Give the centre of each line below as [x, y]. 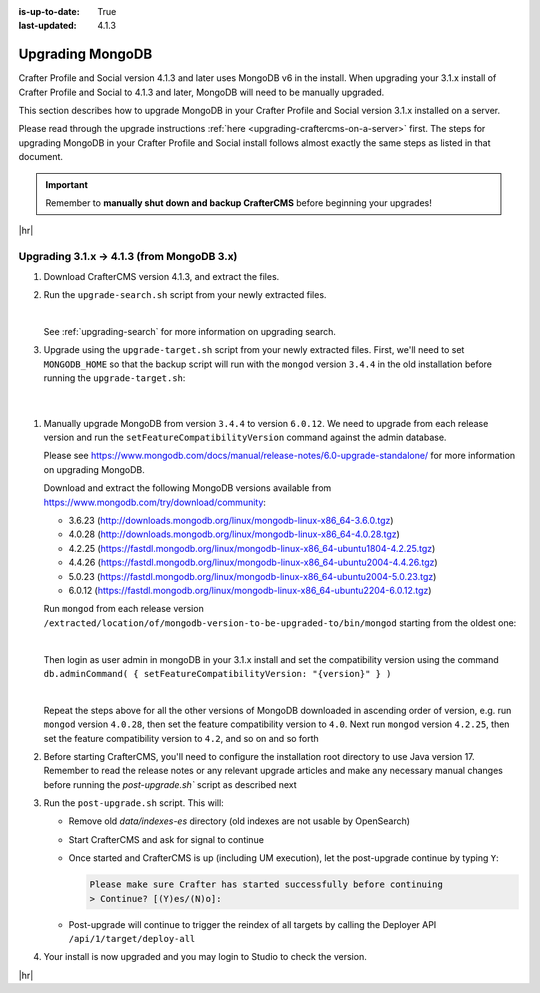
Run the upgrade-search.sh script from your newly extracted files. [185, 294]
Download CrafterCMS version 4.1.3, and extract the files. [161, 276]
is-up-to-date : [49, 11]
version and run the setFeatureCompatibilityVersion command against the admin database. [245, 437]
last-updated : [47, 26]
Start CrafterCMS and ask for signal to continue [166, 839]
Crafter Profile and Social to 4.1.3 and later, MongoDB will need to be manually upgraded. [201, 92]
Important [67, 184]
